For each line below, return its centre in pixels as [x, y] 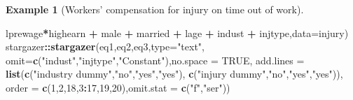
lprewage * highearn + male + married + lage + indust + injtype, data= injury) [177, 33]
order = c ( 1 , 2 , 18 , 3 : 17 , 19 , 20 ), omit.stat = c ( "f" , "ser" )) [118, 87]
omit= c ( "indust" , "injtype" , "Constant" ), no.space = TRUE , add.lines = [155, 60]
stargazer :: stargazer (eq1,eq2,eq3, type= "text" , [105, 47]
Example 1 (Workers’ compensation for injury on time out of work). [155, 9]
